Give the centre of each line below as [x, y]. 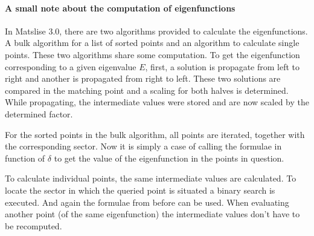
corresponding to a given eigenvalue [71, 66]
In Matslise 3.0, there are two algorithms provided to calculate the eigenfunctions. [156, 31]
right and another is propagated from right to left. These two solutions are [143, 78]
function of [25, 158]
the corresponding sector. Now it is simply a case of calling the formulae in [143, 146]
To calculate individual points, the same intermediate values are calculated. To [151, 178]
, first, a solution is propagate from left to [223, 66]
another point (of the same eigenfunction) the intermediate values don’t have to [152, 214]
